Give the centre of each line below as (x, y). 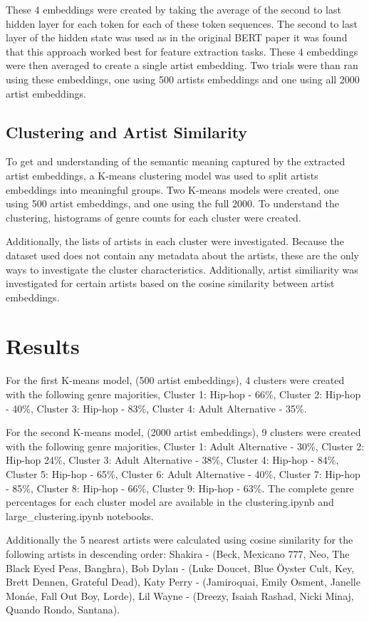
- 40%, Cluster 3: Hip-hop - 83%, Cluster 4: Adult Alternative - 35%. (156, 408)
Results (43, 346)
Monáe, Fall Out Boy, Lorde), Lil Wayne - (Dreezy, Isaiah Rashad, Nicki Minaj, (180, 595)
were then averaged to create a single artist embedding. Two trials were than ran (182, 65)
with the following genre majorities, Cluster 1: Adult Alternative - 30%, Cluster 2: (185, 446)
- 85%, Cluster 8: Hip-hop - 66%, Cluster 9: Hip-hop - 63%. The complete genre (180, 488)
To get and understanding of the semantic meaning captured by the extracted (176, 161)
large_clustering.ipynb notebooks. (80, 515)
